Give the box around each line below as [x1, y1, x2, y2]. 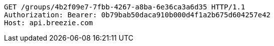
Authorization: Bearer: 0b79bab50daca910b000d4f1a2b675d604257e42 [4, 11, 271, 19]
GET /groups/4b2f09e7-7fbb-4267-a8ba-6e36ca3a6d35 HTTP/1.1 [4, 3, 245, 11]
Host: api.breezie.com [4, 19, 93, 27]
